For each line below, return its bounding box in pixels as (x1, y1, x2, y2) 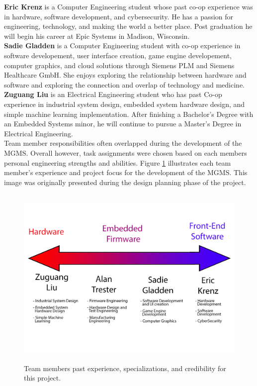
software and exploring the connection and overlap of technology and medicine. (4, 79, 245, 90)
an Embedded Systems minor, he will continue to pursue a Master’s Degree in (4, 118, 242, 129)
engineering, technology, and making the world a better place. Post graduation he (4, 21, 253, 31)
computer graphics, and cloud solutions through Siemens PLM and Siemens (4, 60, 235, 70)
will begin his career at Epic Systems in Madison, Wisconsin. (4, 30, 190, 41)
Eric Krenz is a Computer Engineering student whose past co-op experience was (4, 1, 253, 11)
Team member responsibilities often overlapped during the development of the (4, 138, 242, 148)
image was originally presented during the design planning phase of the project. (4, 177, 246, 187)
